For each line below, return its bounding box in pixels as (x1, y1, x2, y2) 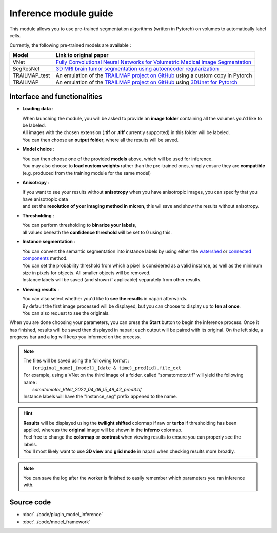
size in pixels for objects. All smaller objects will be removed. (22, 270, 151, 276)
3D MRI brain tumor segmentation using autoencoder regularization (55, 65, 219, 72)
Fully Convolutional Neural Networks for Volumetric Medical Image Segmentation (55, 58, 251, 65)
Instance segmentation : (22, 239, 75, 245)
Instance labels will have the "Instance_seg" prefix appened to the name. (23, 393, 177, 399)
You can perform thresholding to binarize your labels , (22, 222, 137, 228)
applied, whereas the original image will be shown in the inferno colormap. (23, 427, 183, 433)
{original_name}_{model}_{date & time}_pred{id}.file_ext (32, 365, 182, 371)
